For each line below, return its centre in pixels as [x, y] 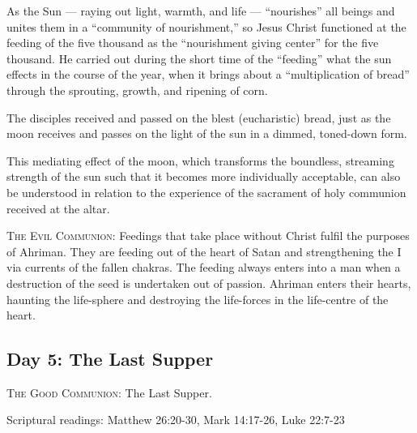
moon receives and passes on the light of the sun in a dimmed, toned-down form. [207, 133]
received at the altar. [58, 208]
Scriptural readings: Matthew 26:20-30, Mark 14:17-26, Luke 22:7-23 [176, 420]
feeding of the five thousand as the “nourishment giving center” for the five [193, 43]
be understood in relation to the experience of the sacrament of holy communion [206, 192]
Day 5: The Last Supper [110, 359]
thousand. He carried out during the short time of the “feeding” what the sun [199, 58]
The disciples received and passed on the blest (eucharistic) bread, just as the [199, 117]
